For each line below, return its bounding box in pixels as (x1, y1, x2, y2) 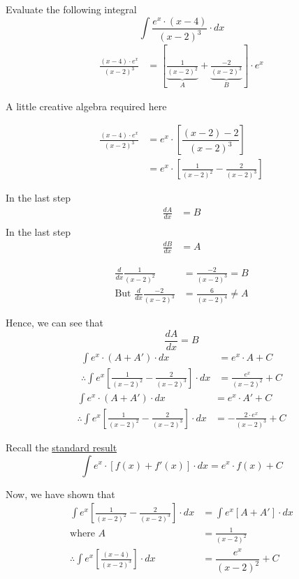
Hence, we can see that (6, 315, 104, 330)
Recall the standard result (6, 439, 117, 454)
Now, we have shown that (6, 486, 115, 501)
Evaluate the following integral (6, 2, 137, 16)
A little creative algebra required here (6, 98, 167, 113)
